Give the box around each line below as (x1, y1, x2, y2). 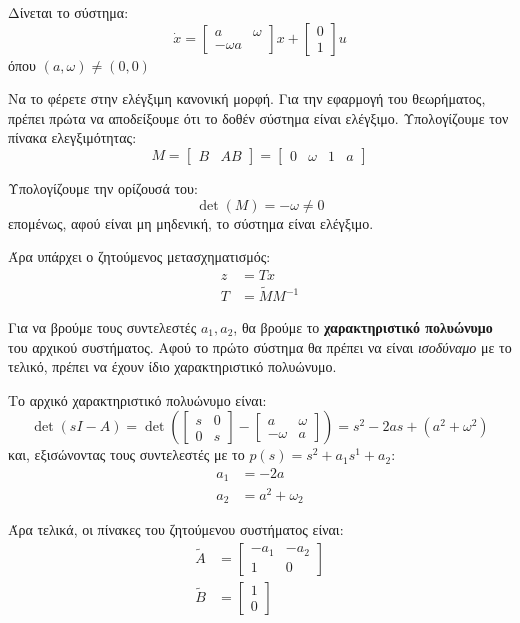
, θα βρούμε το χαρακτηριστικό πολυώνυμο (233, 317, 493, 338)
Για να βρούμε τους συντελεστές (8, 317, 197, 338)
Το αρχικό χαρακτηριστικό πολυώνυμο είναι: (8, 389, 267, 410)
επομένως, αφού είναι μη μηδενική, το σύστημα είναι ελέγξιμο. (8, 212, 374, 233)
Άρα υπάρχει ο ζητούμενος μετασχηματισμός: (8, 246, 271, 267)
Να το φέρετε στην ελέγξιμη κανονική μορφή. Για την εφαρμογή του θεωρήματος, (8, 88, 486, 109)
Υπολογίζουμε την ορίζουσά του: (8, 177, 198, 198)
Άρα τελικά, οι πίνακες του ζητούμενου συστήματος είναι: (8, 519, 344, 540)
